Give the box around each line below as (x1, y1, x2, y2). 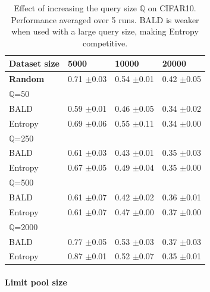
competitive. (83, 36, 128, 49)
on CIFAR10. (148, 2, 196, 14)
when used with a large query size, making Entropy (11, 25, 199, 37)
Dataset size (9, 57, 59, 70)
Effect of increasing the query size (14, 2, 137, 14)
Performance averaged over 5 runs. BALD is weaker (11, 13, 199, 26)
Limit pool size (5, 276, 67, 288)
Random (9, 73, 45, 85)
